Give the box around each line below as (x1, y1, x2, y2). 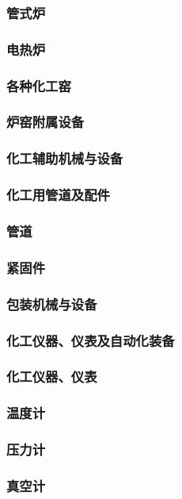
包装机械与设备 (6, 294, 97, 313)
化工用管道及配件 (6, 185, 110, 205)
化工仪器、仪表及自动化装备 (6, 330, 175, 350)
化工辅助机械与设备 (6, 148, 123, 168)
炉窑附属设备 (6, 112, 85, 132)
